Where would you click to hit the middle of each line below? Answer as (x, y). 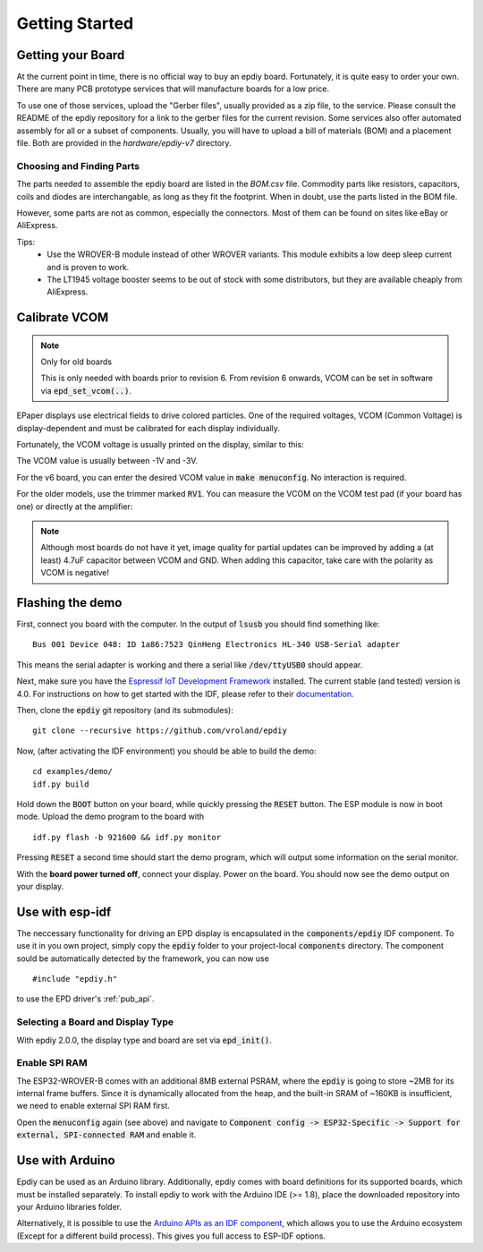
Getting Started (75, 23)
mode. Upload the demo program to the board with (110, 817)
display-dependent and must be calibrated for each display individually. (148, 428)
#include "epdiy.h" (75, 979)
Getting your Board (71, 55)
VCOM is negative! (75, 573)
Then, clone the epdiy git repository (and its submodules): (125, 711)
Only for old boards (76, 362)
